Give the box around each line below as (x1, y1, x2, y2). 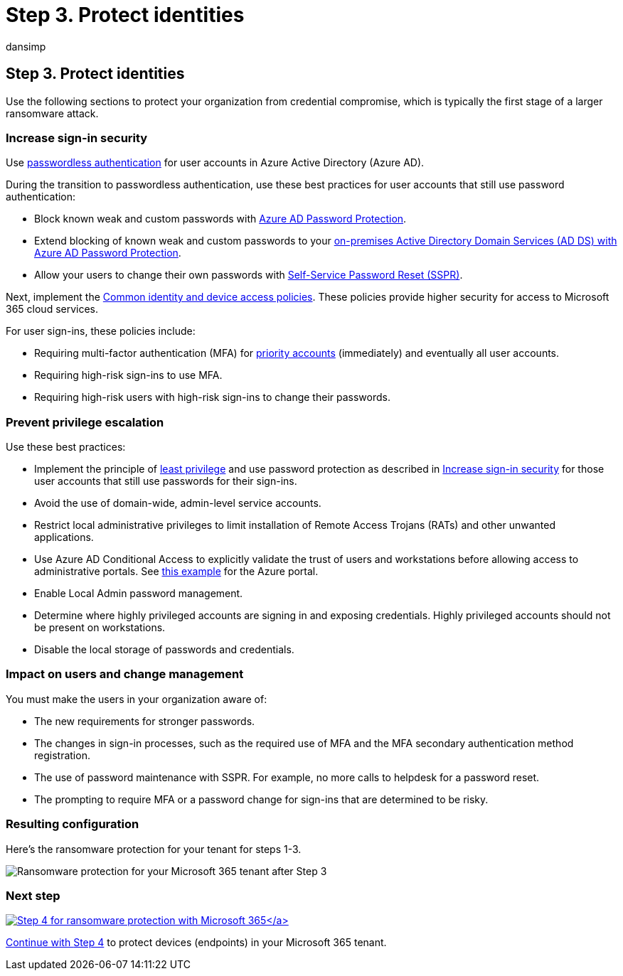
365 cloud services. (6, 303, 99, 316)
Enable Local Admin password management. (34, 587, 243, 600)
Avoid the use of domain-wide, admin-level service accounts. (34, 497, 321, 510)
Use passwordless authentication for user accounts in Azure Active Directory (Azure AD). (6, 156, 425, 169)
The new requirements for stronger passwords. (34, 714, 255, 727)
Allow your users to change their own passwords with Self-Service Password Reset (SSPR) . (34, 269, 463, 281)
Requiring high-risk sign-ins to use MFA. (34, 369, 223, 382)
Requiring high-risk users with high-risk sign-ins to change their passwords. (34, 391, 390, 404)
